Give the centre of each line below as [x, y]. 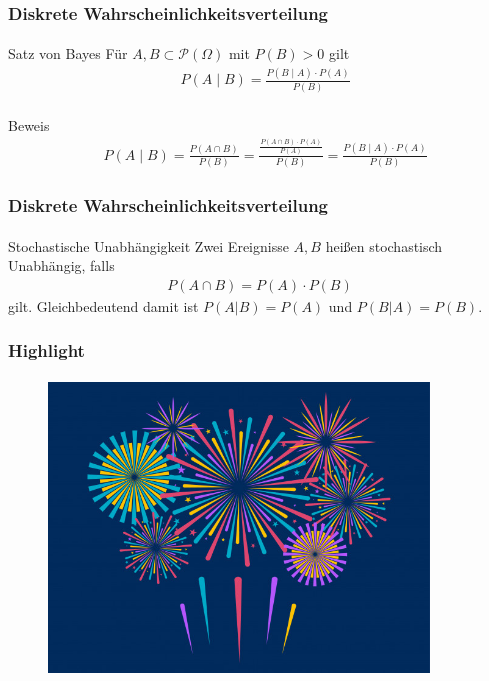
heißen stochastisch [384, 245]
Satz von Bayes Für [68, 53]
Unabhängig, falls [61, 265]
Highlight [46, 350]
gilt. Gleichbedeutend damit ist [103, 305]
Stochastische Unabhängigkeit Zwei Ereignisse [148, 245]
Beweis [29, 124]
